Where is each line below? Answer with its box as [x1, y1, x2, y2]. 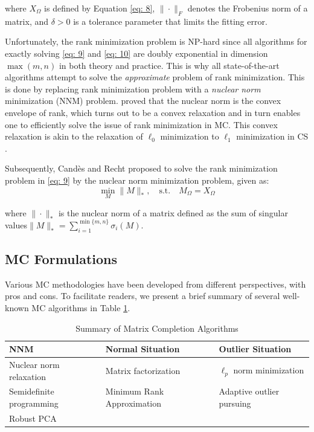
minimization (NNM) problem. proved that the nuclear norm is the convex [5, 94, 281, 107]
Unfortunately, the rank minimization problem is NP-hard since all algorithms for [5, 35, 307, 48]
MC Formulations [5, 250, 118, 268]
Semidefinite [9, 385, 54, 398]
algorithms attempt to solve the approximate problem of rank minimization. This [5, 71, 305, 83]
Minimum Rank [105, 385, 164, 398]
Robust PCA [9, 411, 57, 424]
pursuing [219, 397, 251, 410]
